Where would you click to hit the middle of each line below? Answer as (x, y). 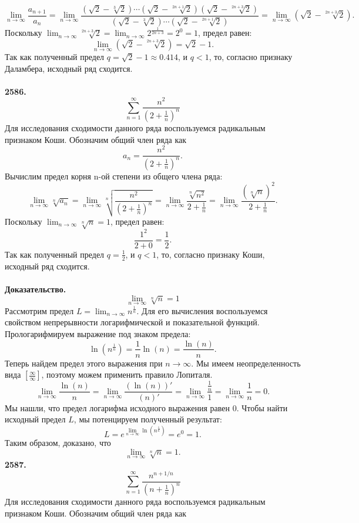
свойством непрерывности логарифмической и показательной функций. (132, 322)
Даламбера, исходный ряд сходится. (69, 68)
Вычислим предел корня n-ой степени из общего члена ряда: (114, 176)
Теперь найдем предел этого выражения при (84, 363)
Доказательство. (36, 289)
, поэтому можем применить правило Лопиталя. (127, 374)
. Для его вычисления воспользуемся (202, 310)
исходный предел (35, 419)
